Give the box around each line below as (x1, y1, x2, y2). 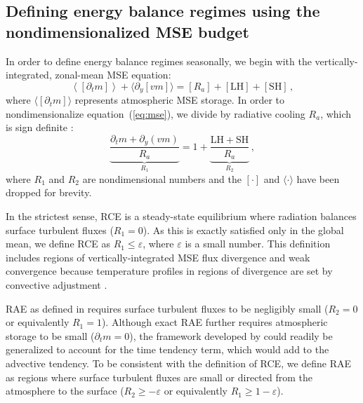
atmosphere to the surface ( (6, 383, 124, 398)
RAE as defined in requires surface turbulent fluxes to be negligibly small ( (6, 301, 329, 315)
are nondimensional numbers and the (82, 171, 242, 186)
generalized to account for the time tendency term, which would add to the (6, 342, 329, 357)
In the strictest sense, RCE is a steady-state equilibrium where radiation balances (6, 208, 357, 223)
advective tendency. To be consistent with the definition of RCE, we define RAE (6, 355, 352, 370)
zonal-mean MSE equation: (55, 67, 171, 82)
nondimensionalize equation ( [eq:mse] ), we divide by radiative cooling (6, 106, 305, 121)
